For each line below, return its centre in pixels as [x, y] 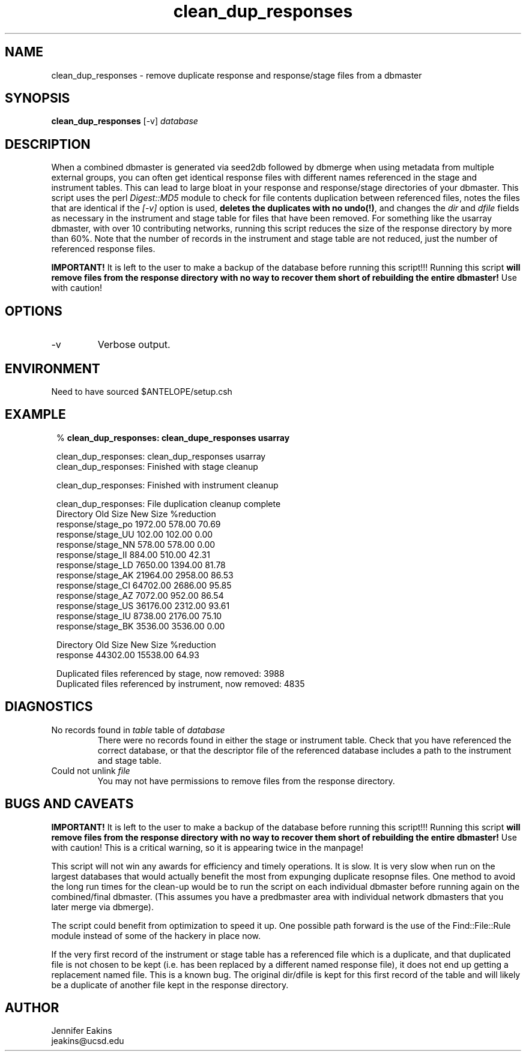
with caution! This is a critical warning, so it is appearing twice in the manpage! [207, 847]
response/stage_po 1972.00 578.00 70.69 [139, 524]
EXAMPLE [35, 415]
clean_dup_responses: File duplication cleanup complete [169, 503]
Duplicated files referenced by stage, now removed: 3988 [171, 673]
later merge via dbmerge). [103, 907]
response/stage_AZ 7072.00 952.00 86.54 [140, 595]
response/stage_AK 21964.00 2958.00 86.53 [145, 575]
